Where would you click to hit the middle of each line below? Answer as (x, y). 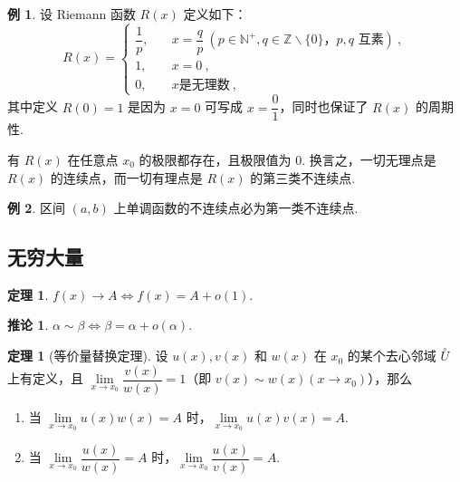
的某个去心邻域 (392, 356)
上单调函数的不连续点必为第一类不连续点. (236, 208)
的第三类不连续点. (303, 177)
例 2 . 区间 (36, 208)
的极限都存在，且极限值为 (215, 159)
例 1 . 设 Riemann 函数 (72, 14)
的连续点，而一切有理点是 (126, 177)
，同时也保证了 (324, 106)
